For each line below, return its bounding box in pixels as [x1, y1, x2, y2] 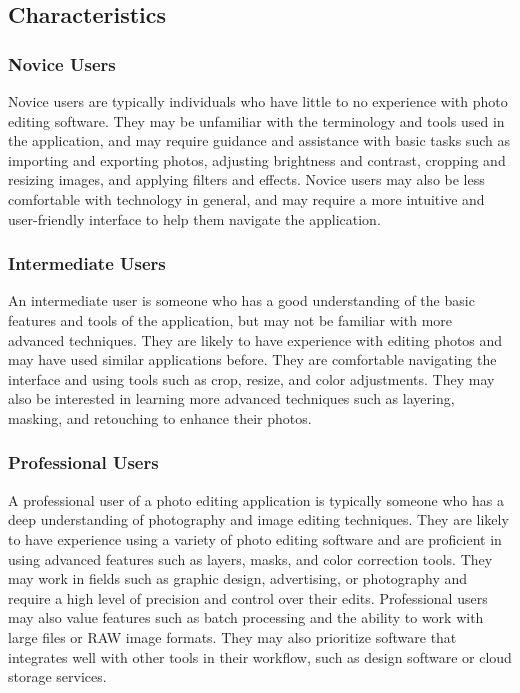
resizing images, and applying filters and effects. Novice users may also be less [8, 169, 485, 190]
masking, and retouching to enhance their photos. [8, 407, 312, 428]
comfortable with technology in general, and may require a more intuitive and [8, 188, 485, 209]
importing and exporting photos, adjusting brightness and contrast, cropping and [8, 149, 506, 170]
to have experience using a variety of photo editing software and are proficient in [8, 528, 502, 549]
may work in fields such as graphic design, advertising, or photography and [8, 568, 468, 589]
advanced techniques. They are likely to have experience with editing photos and [8, 329, 503, 350]
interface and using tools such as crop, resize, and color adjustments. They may [8, 368, 495, 389]
